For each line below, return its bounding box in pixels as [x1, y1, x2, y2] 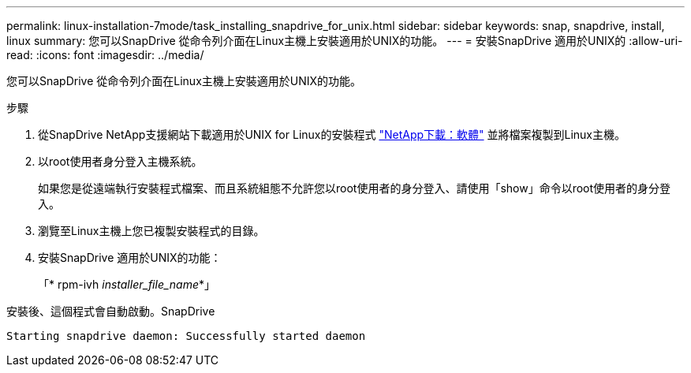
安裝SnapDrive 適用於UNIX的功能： [38, 251, 222, 264]
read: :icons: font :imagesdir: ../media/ [6, 48, 204, 62]
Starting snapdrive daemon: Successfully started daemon [6, 330, 366, 342]
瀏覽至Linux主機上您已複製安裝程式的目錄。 [38, 224, 265, 237]
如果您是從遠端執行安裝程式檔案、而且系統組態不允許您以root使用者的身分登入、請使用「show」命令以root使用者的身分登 [38, 181, 671, 195]
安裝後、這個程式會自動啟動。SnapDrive [6, 304, 215, 318]
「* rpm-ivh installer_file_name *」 [38, 278, 216, 291]
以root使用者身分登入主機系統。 [38, 155, 203, 168]
